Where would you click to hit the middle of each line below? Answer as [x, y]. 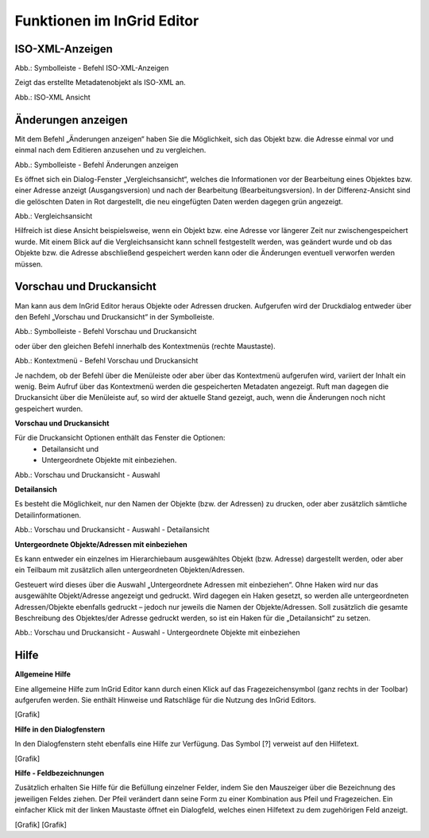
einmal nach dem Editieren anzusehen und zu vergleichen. [110, 150]
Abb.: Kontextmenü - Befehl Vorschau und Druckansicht [106, 361]
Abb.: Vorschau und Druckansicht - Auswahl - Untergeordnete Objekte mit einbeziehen [157, 633]
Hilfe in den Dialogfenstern [60, 729]
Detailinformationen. [48, 515]
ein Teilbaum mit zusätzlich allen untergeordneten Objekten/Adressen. [130, 570]
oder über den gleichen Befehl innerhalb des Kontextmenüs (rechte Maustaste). [145, 346]
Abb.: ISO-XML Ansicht [52, 97]
